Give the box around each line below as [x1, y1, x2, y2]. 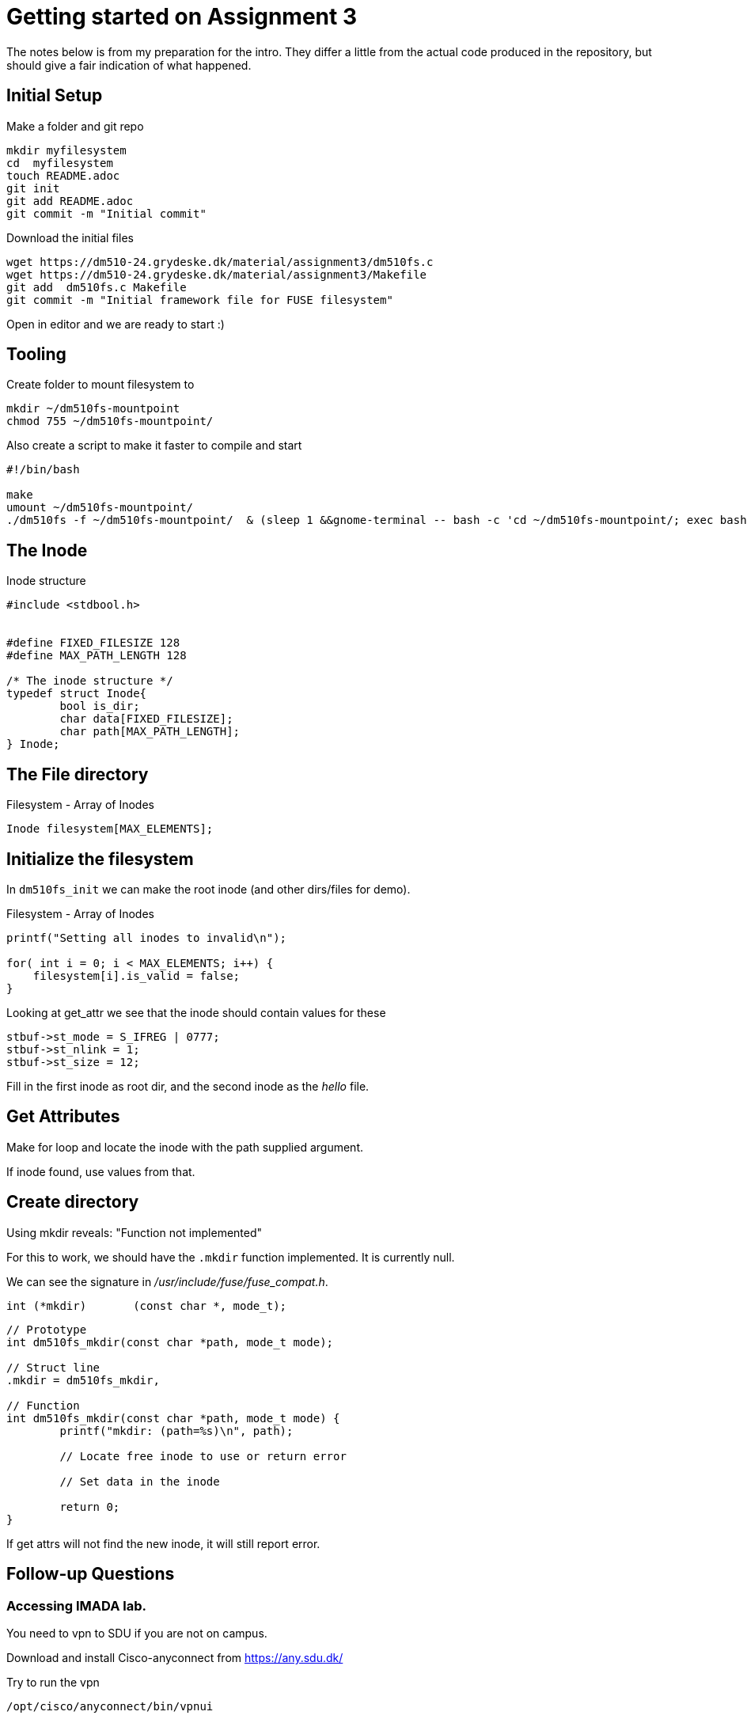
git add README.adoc [6, 194, 134, 207]
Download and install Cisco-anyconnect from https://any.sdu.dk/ [6, 1650, 343, 1664]
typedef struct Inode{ [6, 687, 147, 700]
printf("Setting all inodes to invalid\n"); [6, 931, 287, 944]
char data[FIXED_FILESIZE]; [59, 712, 233, 726]
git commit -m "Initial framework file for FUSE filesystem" [6, 293, 393, 306]
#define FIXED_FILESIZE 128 [6, 636, 180, 650]
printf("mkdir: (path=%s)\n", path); [59, 1424, 294, 1437]
